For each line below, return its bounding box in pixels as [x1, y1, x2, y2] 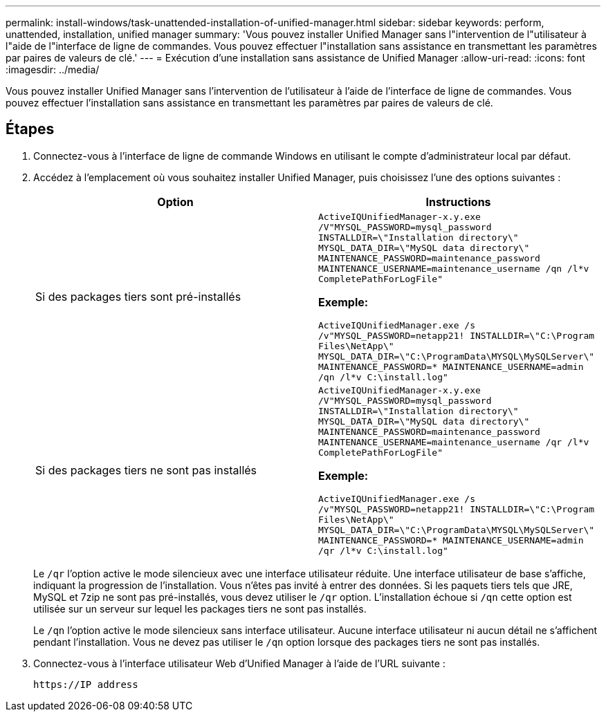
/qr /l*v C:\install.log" [318, 545, 448, 556]
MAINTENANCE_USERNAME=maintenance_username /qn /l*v [318, 263, 589, 274]
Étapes [6, 120, 55, 138]
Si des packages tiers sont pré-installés [35, 290, 241, 304]
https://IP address [33, 678, 138, 690]
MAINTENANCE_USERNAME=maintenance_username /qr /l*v [318, 436, 589, 447]
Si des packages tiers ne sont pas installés [35, 463, 257, 478]
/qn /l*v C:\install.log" [318, 371, 448, 382]
